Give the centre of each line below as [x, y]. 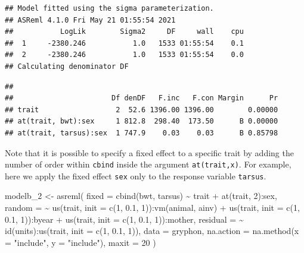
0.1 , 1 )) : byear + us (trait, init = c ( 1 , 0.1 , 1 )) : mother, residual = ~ [124, 219]
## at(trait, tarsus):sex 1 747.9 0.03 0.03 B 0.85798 [142, 133]
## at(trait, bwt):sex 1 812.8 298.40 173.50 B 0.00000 [142, 121]
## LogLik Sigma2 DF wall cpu [124, 32]
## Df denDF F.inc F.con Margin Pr [142, 98]
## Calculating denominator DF [67, 66]
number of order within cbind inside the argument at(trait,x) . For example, [148, 164]
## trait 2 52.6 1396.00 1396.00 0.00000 [142, 110]
